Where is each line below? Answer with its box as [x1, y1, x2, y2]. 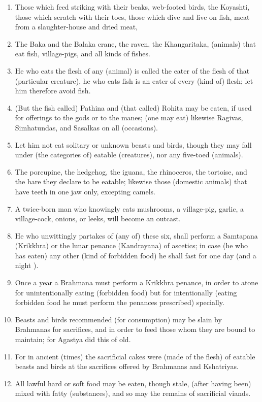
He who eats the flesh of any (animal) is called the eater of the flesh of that [15, 65, 250, 76]
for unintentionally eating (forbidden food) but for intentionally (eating [15, 287, 237, 297]
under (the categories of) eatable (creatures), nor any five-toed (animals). [15, 149, 243, 160]
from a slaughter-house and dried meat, [15, 21, 138, 32]
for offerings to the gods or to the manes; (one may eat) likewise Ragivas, [15, 112, 243, 123]
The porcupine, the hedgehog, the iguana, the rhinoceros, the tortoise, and [15, 166, 247, 177]
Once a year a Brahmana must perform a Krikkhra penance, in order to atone [15, 277, 258, 288]
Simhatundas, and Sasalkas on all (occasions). [15, 122, 158, 132]
